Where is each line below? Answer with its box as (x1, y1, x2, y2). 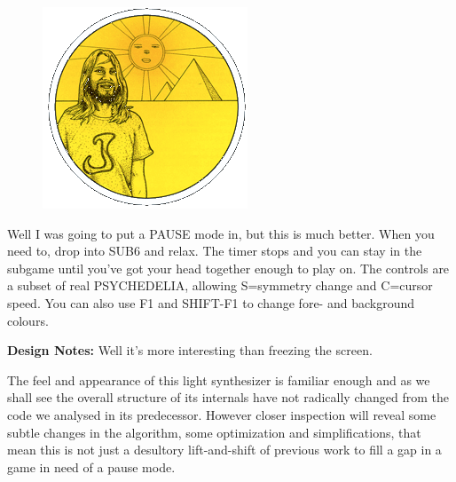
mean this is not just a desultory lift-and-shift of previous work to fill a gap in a (7, 440, 442, 459)
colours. (7, 311, 49, 329)
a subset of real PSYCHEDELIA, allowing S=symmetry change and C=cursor (7, 276, 433, 295)
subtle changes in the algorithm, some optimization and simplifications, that (7, 423, 421, 441)
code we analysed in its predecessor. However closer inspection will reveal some (7, 405, 436, 423)
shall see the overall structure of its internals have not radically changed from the (7, 388, 449, 407)
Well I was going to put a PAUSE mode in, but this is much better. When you (7, 224, 435, 242)
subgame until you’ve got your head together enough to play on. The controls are (7, 258, 450, 277)
